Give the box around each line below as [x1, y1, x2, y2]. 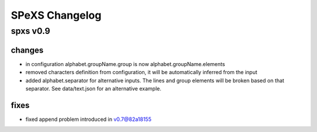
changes [11, 45, 44, 55]
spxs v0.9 [11, 26, 50, 36]
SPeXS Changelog [11, 9, 102, 22]
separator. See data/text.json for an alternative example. [25, 85, 161, 92]
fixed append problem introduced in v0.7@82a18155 [25, 116, 152, 123]
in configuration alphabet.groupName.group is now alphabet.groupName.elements [25, 60, 225, 67]
